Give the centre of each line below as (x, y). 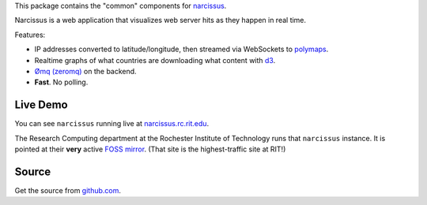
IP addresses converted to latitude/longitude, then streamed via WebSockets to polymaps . (181, 49)
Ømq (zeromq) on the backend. (86, 71)
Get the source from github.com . (68, 190)
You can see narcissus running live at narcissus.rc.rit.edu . (112, 124)
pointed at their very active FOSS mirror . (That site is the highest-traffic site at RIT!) (150, 149)
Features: (30, 35)
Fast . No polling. (61, 82)
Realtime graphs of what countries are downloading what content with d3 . (155, 60)
